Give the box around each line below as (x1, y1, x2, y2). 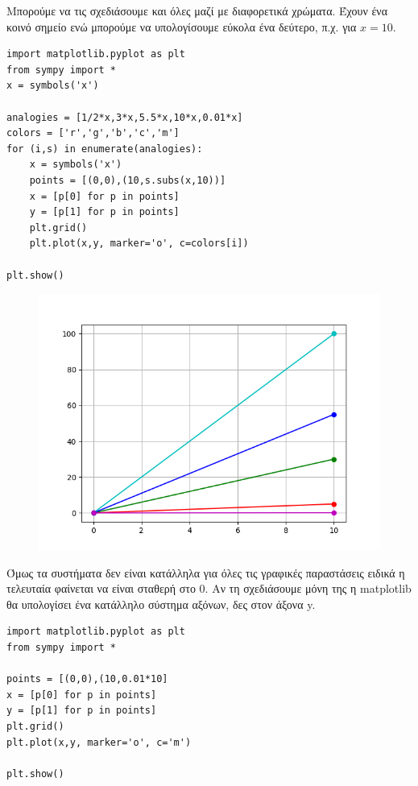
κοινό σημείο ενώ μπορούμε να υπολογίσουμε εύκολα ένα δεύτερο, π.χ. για (6, 18, 357, 35)
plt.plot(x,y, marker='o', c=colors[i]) (29, 238, 249, 250)
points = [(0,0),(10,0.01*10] (6, 673, 168, 685)
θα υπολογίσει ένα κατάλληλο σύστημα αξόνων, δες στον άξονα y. (6, 595, 316, 612)
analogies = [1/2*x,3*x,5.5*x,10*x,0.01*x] (6, 111, 243, 123)
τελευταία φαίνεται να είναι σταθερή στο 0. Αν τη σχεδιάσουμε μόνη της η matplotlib (6, 580, 412, 597)
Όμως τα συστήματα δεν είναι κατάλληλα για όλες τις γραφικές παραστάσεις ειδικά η (6, 564, 405, 581)
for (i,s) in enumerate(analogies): (6, 143, 203, 155)
